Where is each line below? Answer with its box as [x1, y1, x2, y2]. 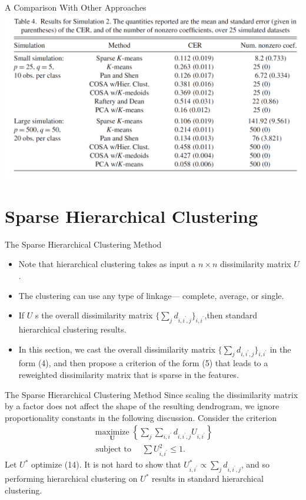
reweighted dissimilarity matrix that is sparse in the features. [18, 369, 239, 381]
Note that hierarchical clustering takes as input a [18, 258, 196, 270]
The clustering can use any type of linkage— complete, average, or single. [18, 289, 284, 301]
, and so [241, 458, 270, 471]
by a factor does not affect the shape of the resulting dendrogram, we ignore [5, 400, 280, 412]
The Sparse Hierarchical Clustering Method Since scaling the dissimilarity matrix [5, 388, 298, 400]
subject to [95, 445, 131, 454]
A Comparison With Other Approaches [5, 1, 147, 13]
